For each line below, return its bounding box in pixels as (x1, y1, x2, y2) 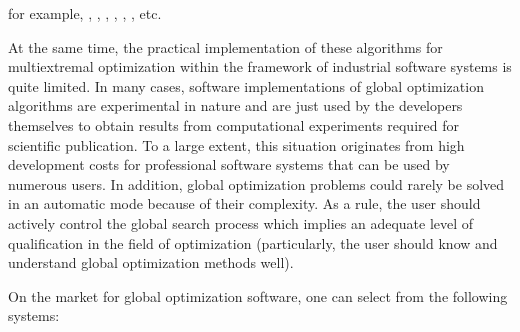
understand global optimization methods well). (8, 252, 294, 273)
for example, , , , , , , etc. (8, 3, 162, 23)
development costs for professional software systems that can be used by (8, 154, 450, 175)
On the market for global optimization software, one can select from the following (8, 285, 508, 306)
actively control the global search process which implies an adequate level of (8, 212, 474, 233)
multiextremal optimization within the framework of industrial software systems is (8, 56, 512, 77)
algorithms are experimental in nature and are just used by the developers (8, 95, 463, 116)
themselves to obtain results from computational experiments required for (8, 114, 459, 135)
